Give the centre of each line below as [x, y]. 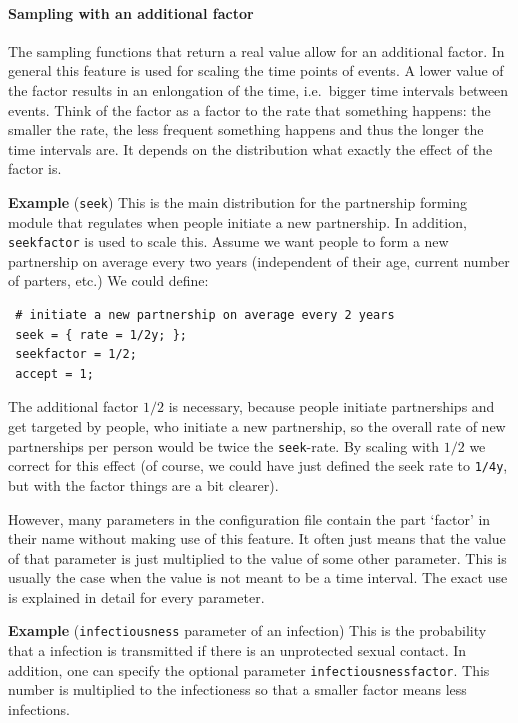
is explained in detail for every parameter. [136, 596]
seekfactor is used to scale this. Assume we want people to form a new [228, 241]
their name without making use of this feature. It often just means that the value [257, 538]
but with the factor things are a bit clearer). [143, 484]
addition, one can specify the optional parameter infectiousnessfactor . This [249, 669]
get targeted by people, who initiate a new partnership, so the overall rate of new [257, 426]
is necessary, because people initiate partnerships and [331, 406]
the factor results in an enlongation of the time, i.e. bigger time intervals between [258, 89]
